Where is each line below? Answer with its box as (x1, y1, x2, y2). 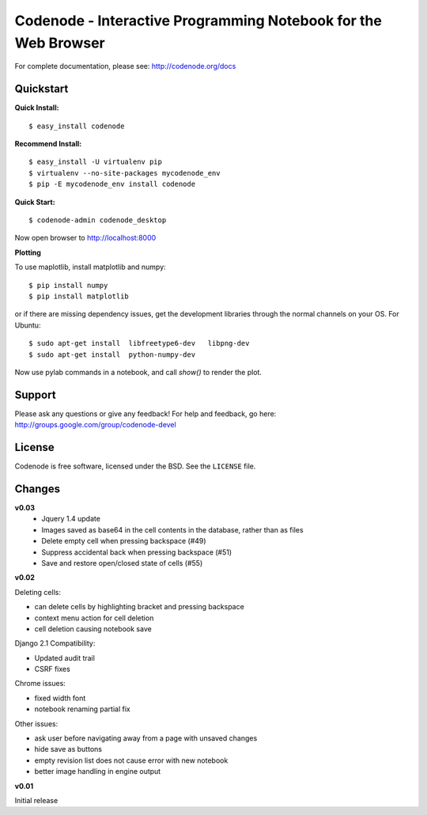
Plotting (14, 248, 41, 257)
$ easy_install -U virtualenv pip (28, 157, 162, 166)
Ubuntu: (14, 320, 41, 330)
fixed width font (34, 693, 86, 703)
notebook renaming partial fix (34, 704, 130, 714)
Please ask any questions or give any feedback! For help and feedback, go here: (14, 408, 277, 419)
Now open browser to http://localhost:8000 (14, 233, 157, 243)
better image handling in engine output (34, 767, 161, 776)
